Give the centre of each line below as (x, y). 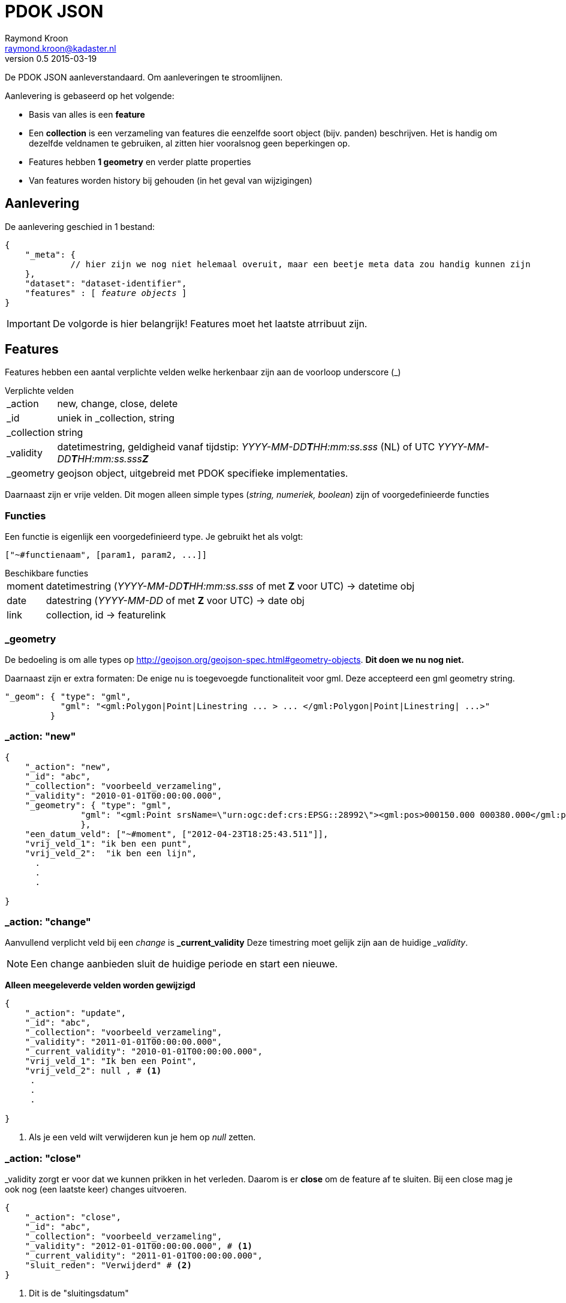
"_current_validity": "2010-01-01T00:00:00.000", (144, 1052)
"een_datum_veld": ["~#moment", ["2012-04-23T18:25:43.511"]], (177, 834)
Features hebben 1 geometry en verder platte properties (140, 162)
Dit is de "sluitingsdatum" (79, 1293)
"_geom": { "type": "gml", (68, 696)
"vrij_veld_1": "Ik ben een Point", (111, 1061)
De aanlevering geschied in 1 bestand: (80, 226)
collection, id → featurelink (106, 615)
